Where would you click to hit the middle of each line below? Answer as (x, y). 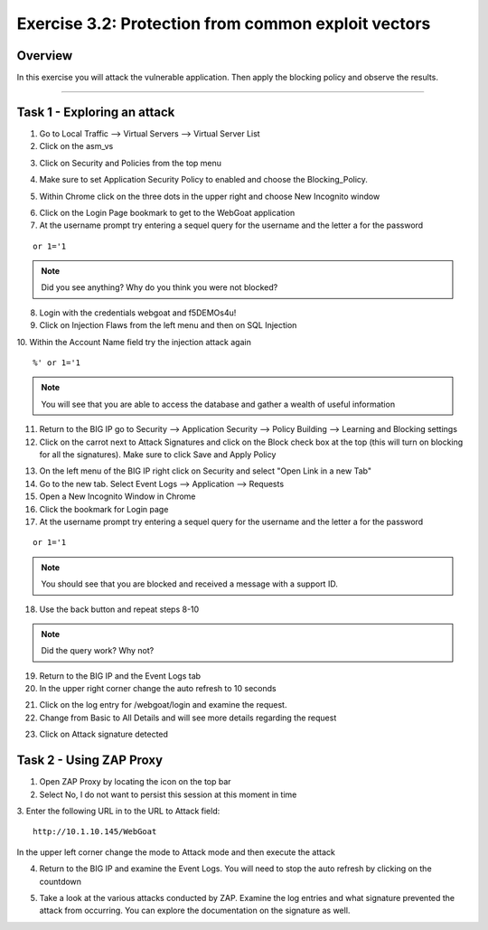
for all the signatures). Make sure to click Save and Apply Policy (158, 455)
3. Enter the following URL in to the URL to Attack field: (118, 811)
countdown (60, 881)
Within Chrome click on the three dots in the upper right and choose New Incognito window (210, 196)
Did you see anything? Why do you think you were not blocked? (160, 287)
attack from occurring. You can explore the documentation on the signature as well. (195, 911)
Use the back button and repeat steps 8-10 (119, 609)
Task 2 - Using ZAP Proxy (89, 761)
